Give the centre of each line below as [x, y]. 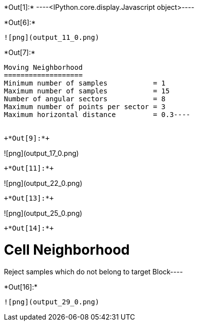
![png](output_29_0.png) [52, 302]
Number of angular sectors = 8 [85, 99]
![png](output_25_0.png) [43, 213]
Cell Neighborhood [67, 250]
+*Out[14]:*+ [29, 228]
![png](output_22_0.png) [43, 183]
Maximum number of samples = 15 [87, 91]
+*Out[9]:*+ [27, 138]
